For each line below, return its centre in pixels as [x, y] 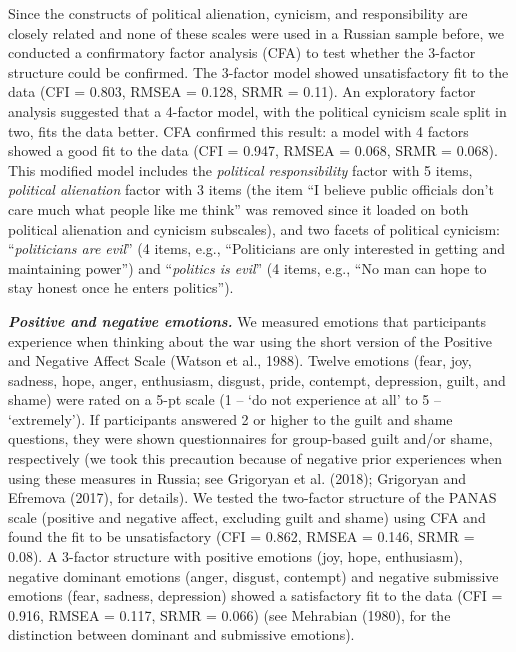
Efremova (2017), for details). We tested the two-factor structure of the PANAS [252, 497]
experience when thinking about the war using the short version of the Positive [250, 340]
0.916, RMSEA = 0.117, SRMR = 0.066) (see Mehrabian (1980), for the [229, 614]
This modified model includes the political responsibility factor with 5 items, [240, 169]
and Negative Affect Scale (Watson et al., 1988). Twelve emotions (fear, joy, [240, 360]
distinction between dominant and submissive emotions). [181, 634]
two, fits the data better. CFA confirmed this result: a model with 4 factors [238, 130]
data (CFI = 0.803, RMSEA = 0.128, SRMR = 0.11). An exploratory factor [242, 91]
